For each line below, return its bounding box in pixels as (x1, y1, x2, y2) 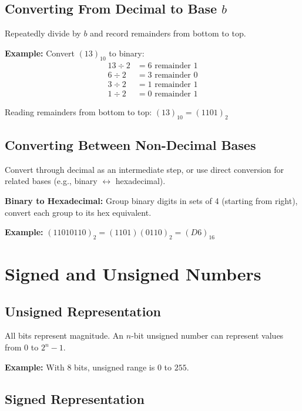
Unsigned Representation (5, 302, 161, 320)
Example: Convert (5, 46, 75, 59)
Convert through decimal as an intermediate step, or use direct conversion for (5, 163, 284, 175)
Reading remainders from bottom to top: (5, 105, 152, 118)
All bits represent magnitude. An (5, 329, 124, 342)
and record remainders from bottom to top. (90, 27, 246, 39)
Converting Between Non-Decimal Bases (5, 135, 256, 153)
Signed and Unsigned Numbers (5, 262, 261, 286)
